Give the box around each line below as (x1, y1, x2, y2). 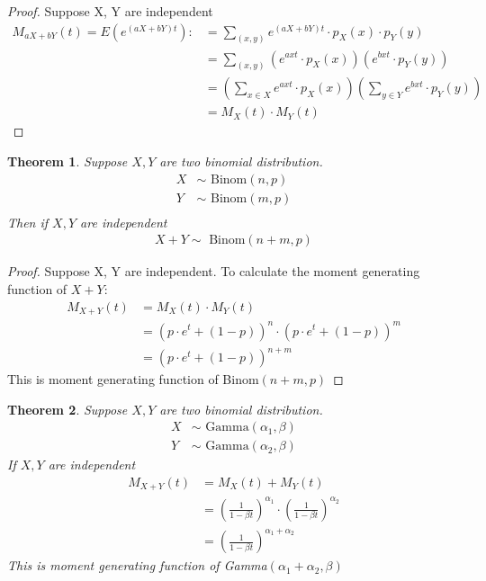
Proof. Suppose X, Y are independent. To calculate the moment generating (7, 262, 420, 281)
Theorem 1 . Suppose (7, 152, 128, 171)
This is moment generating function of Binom (7, 370, 259, 389)
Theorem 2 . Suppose (7, 399, 128, 418)
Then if (7, 212, 49, 231)
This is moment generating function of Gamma (7, 556, 267, 575)
